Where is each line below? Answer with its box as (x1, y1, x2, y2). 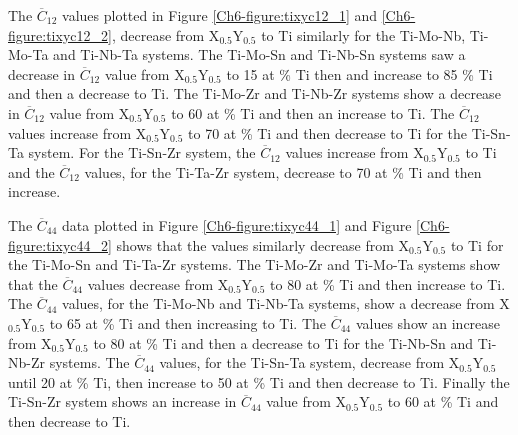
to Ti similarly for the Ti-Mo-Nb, (261, 24, 466, 45)
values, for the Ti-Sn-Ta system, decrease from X (159, 352, 460, 373)
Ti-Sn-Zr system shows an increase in (8, 391, 237, 412)
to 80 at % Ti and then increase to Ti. (270, 273, 506, 294)
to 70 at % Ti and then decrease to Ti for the (188, 122, 468, 143)
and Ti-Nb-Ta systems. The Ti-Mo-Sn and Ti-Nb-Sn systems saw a (53, 44, 466, 65)
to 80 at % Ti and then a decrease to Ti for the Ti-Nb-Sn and (93, 332, 474, 353)
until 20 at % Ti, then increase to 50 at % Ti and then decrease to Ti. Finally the (8, 371, 510, 392)
